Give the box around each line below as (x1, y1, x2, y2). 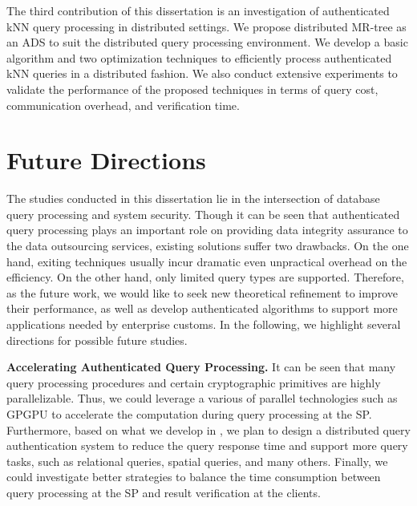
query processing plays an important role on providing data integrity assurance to (6, 221, 408, 238)
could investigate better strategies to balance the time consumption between (6, 468, 381, 485)
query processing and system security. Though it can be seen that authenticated (6, 205, 400, 222)
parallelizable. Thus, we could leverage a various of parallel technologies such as (6, 390, 398, 407)
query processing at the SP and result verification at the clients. (6, 484, 321, 500)
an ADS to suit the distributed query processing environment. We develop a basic (6, 34, 408, 51)
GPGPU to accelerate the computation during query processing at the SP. (6, 406, 372, 422)
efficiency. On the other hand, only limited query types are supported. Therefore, (6, 269, 404, 285)
